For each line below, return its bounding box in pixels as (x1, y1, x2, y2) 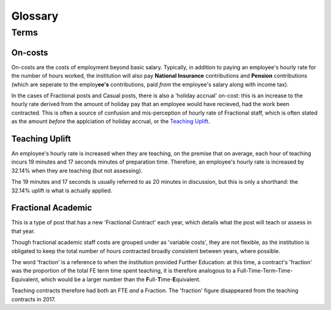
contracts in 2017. (11, 295, 56, 303)
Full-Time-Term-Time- (237, 267, 294, 274)
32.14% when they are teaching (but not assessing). (11, 167, 143, 174)
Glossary (11, 9, 59, 23)
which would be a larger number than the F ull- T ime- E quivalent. (40, 276, 201, 283)
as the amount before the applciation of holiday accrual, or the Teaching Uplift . (11, 118, 210, 125)
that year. (11, 227, 36, 235)
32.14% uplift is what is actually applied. (11, 187, 113, 194)
